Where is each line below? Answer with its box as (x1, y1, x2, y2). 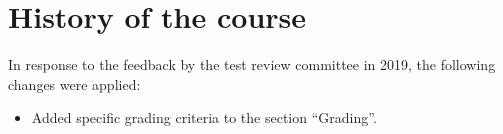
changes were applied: (8, 73, 141, 94)
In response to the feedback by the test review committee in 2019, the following (8, 54, 496, 75)
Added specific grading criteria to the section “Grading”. (31, 107, 377, 128)
